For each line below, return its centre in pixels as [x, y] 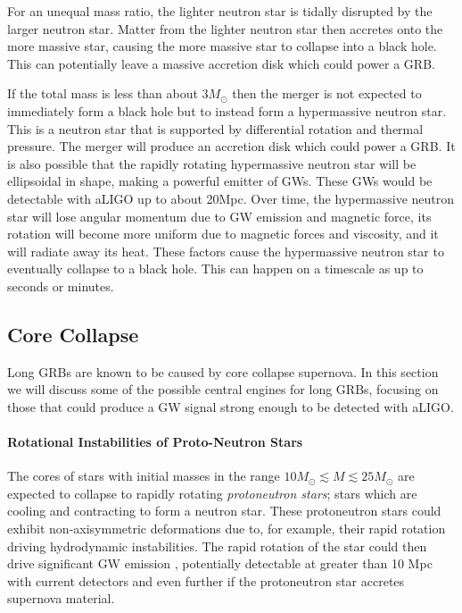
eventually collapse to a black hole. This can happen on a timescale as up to [215, 269]
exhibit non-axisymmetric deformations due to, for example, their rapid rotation [227, 529]
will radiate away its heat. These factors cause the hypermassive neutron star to [226, 251]
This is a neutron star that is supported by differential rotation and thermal [215, 128]
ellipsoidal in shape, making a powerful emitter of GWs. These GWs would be [220, 181]
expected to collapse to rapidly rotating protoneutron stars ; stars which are [212, 493]
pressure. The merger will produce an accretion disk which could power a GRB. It [231, 146]
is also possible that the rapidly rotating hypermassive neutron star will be [212, 163]
